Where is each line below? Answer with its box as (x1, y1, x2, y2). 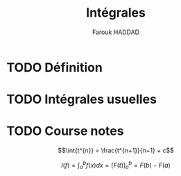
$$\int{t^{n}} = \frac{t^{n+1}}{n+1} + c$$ (58, 146, 174, 154)
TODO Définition (6, 59, 103, 75)
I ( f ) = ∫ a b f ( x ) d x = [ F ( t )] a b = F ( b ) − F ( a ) (61, 160, 171, 171)
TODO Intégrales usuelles (6, 92, 157, 107)
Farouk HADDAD (92, 28, 140, 36)
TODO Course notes (6, 123, 124, 139)
